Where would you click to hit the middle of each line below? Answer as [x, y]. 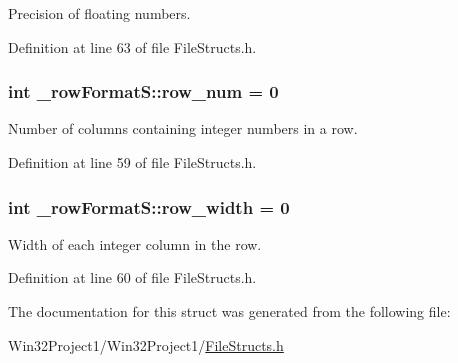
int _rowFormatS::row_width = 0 [149, 206]
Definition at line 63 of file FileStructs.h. [132, 46]
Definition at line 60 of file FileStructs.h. [132, 277]
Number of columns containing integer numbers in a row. [183, 128]
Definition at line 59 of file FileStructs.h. [132, 162]
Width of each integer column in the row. [135, 243]
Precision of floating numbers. [99, 13]
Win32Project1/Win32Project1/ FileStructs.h [146, 344]
